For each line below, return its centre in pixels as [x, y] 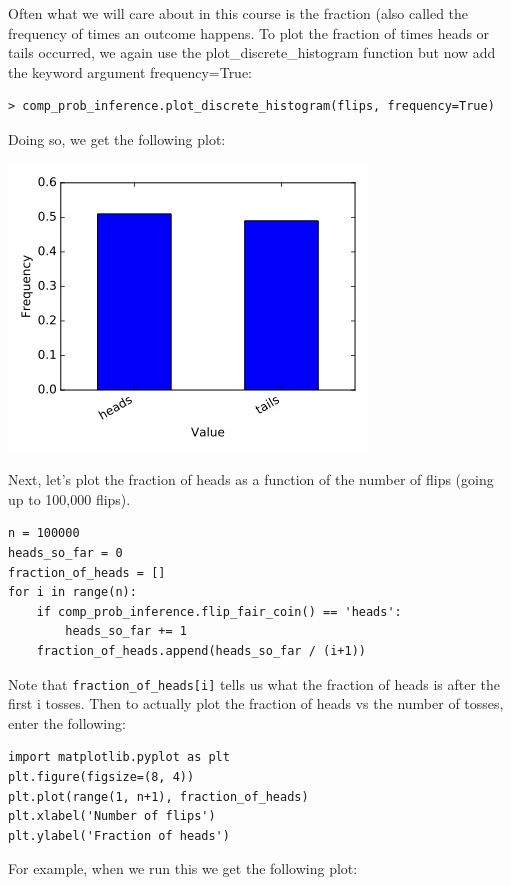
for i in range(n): [72, 592]
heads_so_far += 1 [126, 631]
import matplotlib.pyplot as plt [119, 757]
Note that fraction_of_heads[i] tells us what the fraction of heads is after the [254, 683]
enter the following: [67, 722]
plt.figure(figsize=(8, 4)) [101, 776]
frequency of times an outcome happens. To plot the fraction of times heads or [249, 32]
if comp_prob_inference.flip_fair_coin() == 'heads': [219, 611]
